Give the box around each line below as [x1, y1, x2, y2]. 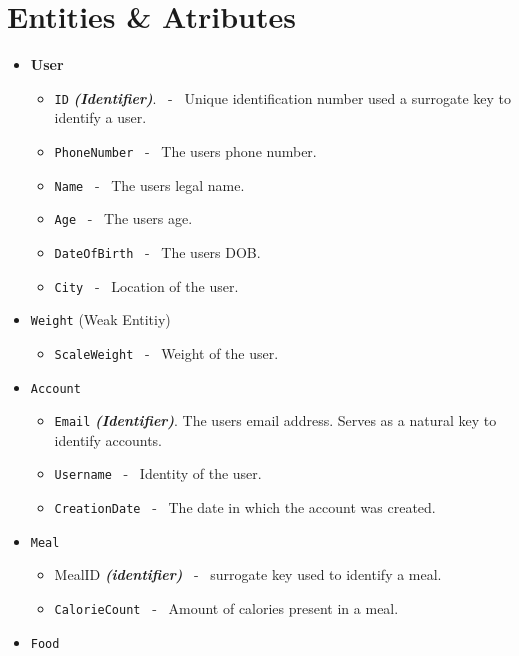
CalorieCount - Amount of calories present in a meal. [54, 598, 399, 619]
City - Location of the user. [54, 275, 239, 296]
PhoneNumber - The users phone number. [54, 140, 317, 161]
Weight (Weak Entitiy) [30, 309, 171, 330]
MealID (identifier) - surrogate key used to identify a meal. [54, 564, 442, 585]
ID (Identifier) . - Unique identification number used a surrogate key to [54, 87, 512, 108]
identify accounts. [54, 429, 163, 450]
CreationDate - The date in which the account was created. [54, 497, 436, 518]
